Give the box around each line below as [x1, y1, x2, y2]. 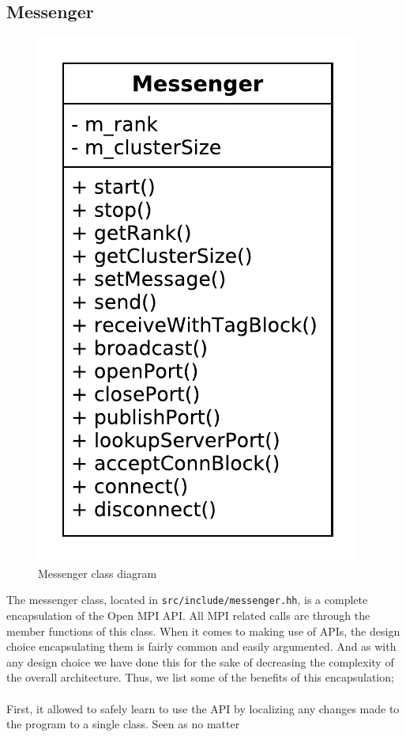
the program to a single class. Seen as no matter [6, 716, 240, 732]
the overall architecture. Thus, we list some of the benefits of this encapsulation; [6, 669, 394, 686]
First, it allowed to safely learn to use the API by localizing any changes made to [6, 700, 400, 716]
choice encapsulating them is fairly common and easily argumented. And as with [6, 638, 397, 655]
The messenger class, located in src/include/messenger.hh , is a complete [6, 591, 368, 608]
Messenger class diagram [38, 564, 157, 581]
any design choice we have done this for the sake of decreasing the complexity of [6, 653, 394, 670]
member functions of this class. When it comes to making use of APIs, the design [6, 622, 400, 639]
